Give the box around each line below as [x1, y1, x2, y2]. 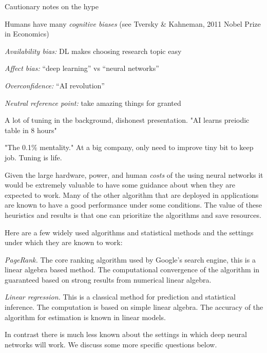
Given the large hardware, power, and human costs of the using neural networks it [5, 169, 263, 180]
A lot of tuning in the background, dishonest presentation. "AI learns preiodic [5, 115, 250, 125]
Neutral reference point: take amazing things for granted [5, 97, 181, 108]
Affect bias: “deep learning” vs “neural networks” [5, 63, 159, 73]
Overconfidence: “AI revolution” [5, 80, 105, 90]
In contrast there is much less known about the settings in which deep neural [5, 329, 247, 340]
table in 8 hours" [5, 124, 57, 135]
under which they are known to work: [5, 237, 123, 248]
